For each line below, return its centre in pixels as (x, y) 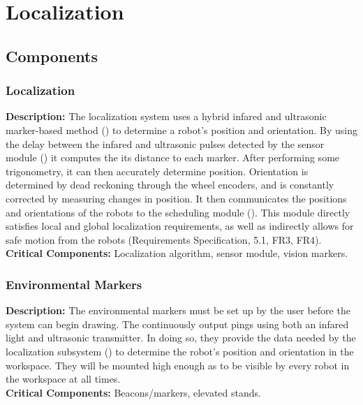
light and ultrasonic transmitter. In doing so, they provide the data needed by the (181, 338)
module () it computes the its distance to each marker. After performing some (173, 157)
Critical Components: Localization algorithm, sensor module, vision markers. (177, 253)
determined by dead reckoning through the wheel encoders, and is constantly (170, 185)
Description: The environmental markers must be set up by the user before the (178, 310)
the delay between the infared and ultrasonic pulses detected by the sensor (165, 143)
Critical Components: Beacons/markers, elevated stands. (133, 392)
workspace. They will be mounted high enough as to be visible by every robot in (178, 365)
